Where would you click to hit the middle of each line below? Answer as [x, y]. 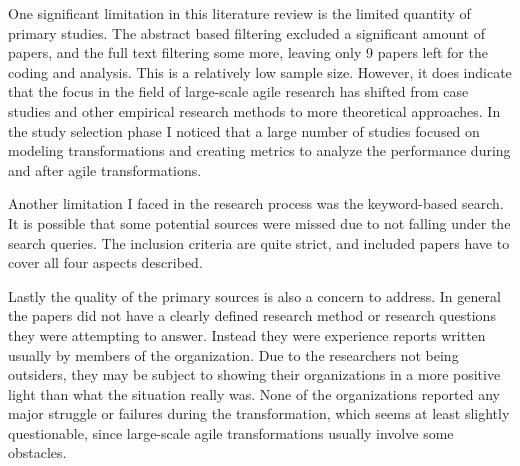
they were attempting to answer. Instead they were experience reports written [247, 334]
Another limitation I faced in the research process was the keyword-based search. [256, 203]
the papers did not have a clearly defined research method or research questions [252, 315]
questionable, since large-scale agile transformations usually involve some [231, 432]
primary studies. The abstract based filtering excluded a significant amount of [246, 32]
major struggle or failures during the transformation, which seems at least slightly [259, 413]
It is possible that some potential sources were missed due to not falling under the [259, 222]
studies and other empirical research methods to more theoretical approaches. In [254, 110]
